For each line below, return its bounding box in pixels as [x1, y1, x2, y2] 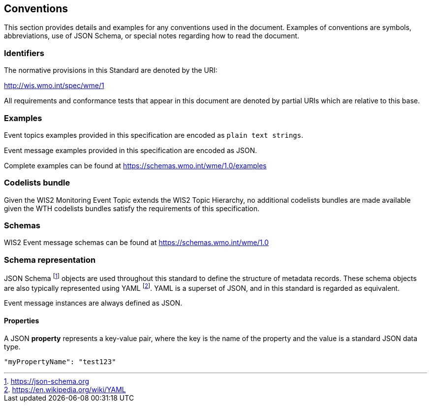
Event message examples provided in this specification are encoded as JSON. [4, 146, 257, 155]
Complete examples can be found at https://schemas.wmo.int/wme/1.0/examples [4, 161, 267, 170]
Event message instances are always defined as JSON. [4, 299, 183, 308]
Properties [4, 316, 39, 325]
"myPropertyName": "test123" [4, 357, 116, 366]
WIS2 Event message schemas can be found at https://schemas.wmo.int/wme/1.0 [4, 238, 269, 247]
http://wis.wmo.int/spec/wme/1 [4, 81, 104, 90]
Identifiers [4, 48, 44, 58]
